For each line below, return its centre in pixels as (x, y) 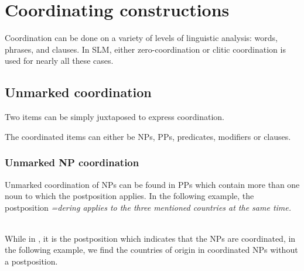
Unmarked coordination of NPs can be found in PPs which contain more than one (152, 184)
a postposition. (31, 261)
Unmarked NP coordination (72, 162)
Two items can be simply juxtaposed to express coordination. (115, 117)
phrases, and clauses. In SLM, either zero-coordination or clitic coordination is (145, 49)
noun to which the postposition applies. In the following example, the (129, 196)
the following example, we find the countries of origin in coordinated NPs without (151, 250)
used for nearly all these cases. (59, 61)
